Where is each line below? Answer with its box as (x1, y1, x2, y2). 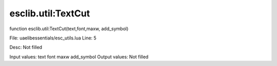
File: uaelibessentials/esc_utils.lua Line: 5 (9, 35, 97, 41)
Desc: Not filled (9, 44, 43, 51)
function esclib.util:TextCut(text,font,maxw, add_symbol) (9, 26, 129, 32)
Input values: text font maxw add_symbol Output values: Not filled (9, 54, 149, 60)
